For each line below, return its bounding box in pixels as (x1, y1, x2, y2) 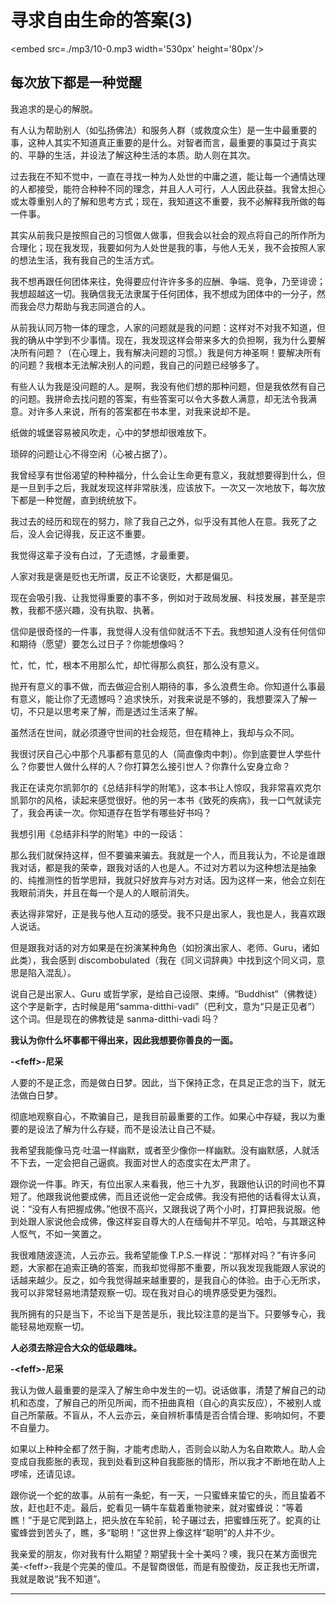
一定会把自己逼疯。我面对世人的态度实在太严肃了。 (44, 1156, 256, 1168)
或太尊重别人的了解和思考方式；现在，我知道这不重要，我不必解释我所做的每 (10, 195, 326, 207)
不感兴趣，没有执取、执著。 (44, 604, 160, 616)
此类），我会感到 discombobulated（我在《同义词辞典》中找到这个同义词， (10, 954, 317, 966)
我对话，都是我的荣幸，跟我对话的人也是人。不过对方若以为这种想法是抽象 (10, 861, 317, 873)
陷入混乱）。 (27, 966, 77, 978)
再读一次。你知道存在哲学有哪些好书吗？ (44, 806, 212, 818)
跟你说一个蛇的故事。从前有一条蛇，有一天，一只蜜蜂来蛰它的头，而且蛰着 (10, 1489, 317, 1501)
